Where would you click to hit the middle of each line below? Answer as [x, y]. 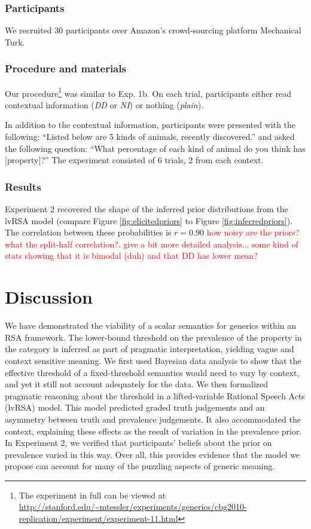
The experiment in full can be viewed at [92, 495]
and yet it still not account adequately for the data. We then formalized [137, 384]
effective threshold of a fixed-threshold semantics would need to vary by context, [152, 372]
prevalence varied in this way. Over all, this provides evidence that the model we [153, 454]
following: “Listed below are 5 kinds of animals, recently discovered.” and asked [150, 137]
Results [23, 186]
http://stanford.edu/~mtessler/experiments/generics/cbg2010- [133, 507]
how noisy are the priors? [253, 232]
